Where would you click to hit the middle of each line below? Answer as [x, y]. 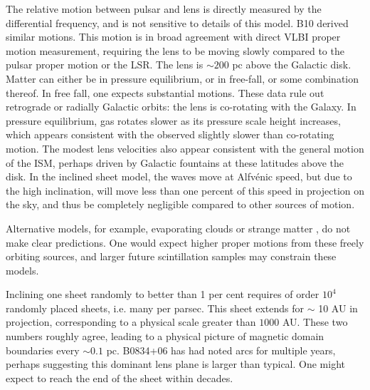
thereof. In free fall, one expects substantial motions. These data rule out [165, 92]
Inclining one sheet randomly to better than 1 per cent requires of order [163, 294]
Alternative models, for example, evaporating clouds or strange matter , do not [178, 228]
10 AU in [338, 308]
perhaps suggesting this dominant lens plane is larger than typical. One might [175, 364]
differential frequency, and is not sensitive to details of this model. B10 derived [177, 22]
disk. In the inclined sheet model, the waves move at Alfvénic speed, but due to [179, 176]
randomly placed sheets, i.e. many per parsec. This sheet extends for [155, 308]
